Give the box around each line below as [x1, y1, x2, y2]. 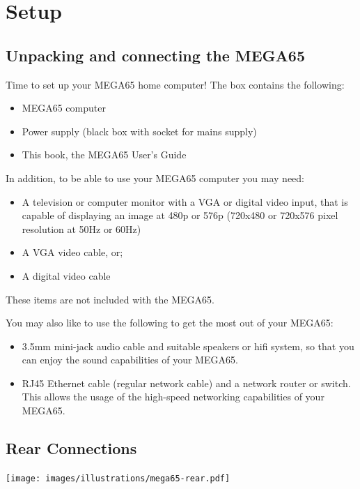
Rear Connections [6, 437, 137, 459]
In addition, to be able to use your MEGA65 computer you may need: [6, 170, 305, 185]
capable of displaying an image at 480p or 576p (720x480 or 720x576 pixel [22, 208, 338, 223]
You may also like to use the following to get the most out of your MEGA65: [6, 315, 334, 330]
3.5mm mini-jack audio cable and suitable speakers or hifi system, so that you [22, 338, 354, 353]
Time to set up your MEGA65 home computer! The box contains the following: [6, 77, 345, 91]
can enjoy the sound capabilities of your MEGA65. [22, 352, 238, 367]
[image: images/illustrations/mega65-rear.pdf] [6, 473, 230, 483]
